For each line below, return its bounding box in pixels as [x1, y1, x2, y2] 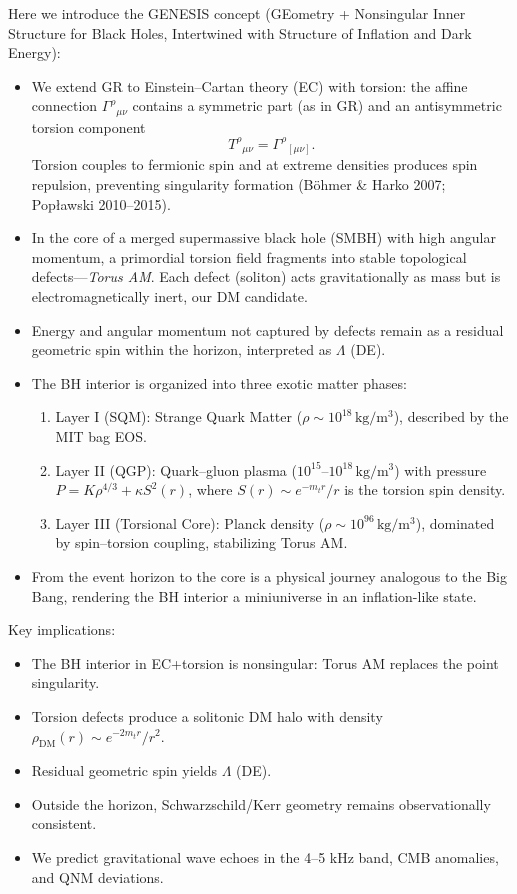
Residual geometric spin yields [31, 760, 217, 781]
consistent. [31, 813, 97, 834]
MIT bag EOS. [55, 425, 147, 446]
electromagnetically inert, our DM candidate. [31, 286, 308, 306]
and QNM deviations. [31, 866, 164, 887]
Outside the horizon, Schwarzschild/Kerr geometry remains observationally [31, 793, 491, 814]
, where [188, 479, 233, 500]
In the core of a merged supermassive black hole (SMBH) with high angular [31, 227, 496, 248]
